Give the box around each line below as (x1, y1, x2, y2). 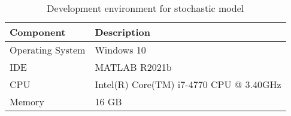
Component (10, 25, 66, 39)
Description (95, 25, 150, 39)
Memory (10, 95, 44, 108)
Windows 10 (95, 43, 146, 57)
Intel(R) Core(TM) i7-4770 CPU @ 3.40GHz (95, 77, 281, 91)
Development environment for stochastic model (47, 1, 244, 15)
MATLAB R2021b (95, 60, 172, 74)
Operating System (10, 43, 86, 57)
